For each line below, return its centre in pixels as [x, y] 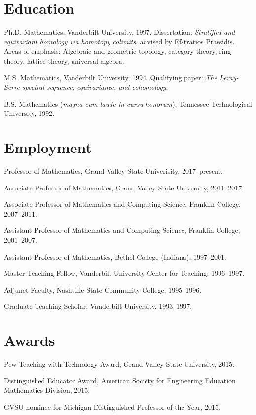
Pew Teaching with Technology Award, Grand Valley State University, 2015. [119, 364]
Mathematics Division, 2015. [47, 390]
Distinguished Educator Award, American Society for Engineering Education [120, 380]
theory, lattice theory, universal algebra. [64, 60]
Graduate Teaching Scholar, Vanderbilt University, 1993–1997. [98, 306]
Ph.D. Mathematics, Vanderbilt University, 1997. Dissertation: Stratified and [120, 32]
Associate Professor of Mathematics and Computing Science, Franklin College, [123, 204]
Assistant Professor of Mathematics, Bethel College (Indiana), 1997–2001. [115, 256]
